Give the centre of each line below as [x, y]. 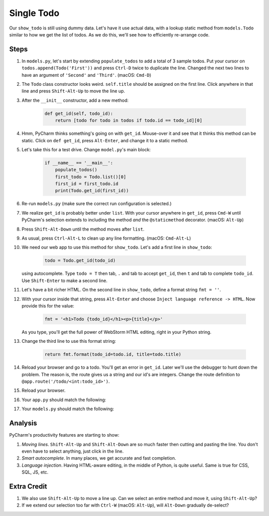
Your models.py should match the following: [68, 409]
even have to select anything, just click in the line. [73, 451]
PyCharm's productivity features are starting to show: [64, 435]
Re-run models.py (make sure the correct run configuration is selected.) [97, 204]
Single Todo [34, 13]
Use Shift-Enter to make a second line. [65, 280]
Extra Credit [28, 486]
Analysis [23, 423]
